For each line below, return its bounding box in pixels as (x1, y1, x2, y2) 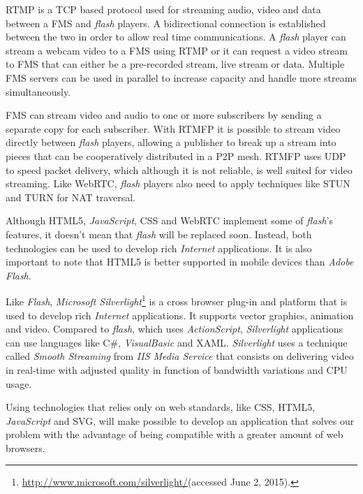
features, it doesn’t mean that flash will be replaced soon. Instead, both (6, 226, 312, 241)
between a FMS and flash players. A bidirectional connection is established (6, 15, 326, 30)
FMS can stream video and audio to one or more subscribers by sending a (6, 108, 322, 122)
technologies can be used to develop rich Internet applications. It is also (6, 240, 312, 255)
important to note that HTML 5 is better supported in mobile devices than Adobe (6, 254, 354, 269)
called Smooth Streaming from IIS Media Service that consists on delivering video (6, 349, 354, 363)
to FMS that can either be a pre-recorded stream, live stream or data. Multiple (6, 57, 345, 71)
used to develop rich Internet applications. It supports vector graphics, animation (6, 307, 354, 322)
